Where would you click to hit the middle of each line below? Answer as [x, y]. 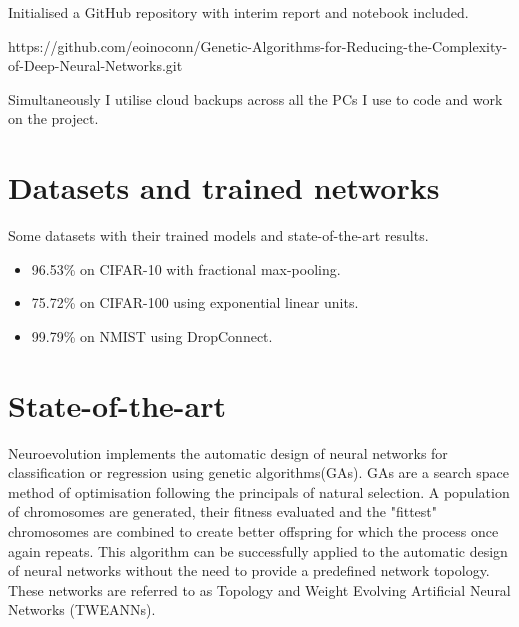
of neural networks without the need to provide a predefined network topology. [249, 570]
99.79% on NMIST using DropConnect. [152, 335]
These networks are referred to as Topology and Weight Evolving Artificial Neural [259, 589]
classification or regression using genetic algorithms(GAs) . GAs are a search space [258, 472]
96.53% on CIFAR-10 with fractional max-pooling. [186, 268]
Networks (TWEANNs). [82, 609]
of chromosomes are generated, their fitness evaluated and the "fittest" [223, 511]
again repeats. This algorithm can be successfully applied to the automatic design [258, 550]
